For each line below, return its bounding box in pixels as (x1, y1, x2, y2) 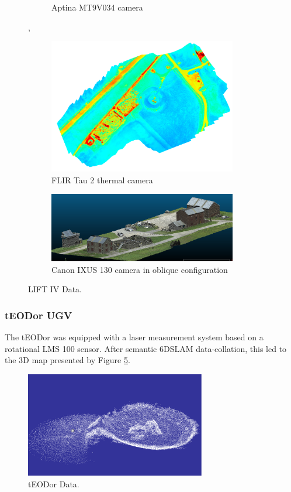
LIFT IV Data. (28, 283, 82, 295)
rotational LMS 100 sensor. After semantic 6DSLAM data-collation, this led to (5, 342, 287, 354)
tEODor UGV (5, 307, 72, 322)
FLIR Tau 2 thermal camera (51, 173, 153, 186)
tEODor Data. (28, 477, 79, 490)
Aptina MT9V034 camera (51, 1, 143, 13)
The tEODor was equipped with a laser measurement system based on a (5, 331, 264, 343)
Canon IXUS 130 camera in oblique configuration (51, 263, 228, 275)
